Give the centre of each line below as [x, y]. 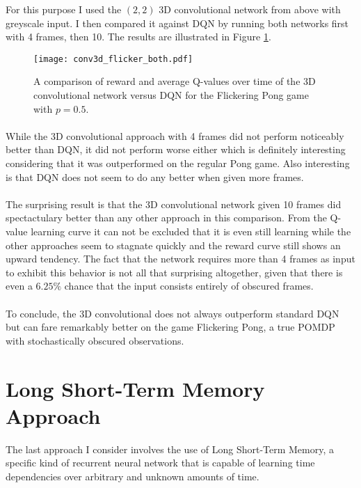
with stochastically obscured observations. [95, 340]
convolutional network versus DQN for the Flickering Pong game [171, 95]
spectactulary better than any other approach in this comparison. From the [166, 218]
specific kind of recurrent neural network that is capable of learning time [160, 463]
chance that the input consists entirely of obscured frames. [189, 286]
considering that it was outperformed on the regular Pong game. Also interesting [178, 163]
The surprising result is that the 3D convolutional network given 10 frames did [174, 204]
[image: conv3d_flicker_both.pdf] [113, 59]
